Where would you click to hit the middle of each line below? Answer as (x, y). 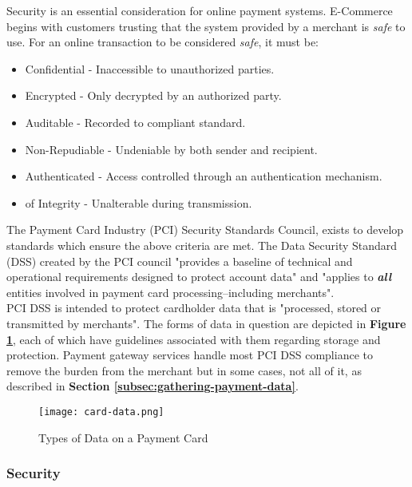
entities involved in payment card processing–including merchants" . (170, 292)
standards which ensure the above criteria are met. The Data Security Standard (202, 245)
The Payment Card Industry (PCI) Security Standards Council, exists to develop (205, 230)
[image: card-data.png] (101, 412)
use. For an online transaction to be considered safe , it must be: (162, 42)
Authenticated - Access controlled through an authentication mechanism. (204, 176)
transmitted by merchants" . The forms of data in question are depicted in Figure (206, 323)
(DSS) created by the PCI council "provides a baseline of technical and (180, 261)
